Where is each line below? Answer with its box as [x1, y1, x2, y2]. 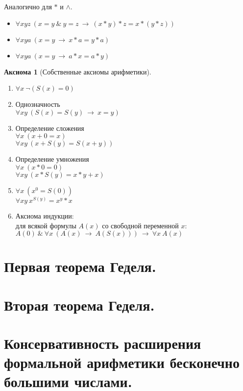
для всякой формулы [15, 220, 76, 230]
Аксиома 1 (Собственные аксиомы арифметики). [4, 66, 151, 76]
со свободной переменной [102, 220, 179, 230]
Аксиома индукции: [15, 210, 74, 220]
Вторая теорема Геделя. [4, 294, 155, 315]
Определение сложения [15, 122, 84, 133]
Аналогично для [4, 1, 52, 11]
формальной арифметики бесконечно [4, 352, 240, 372]
